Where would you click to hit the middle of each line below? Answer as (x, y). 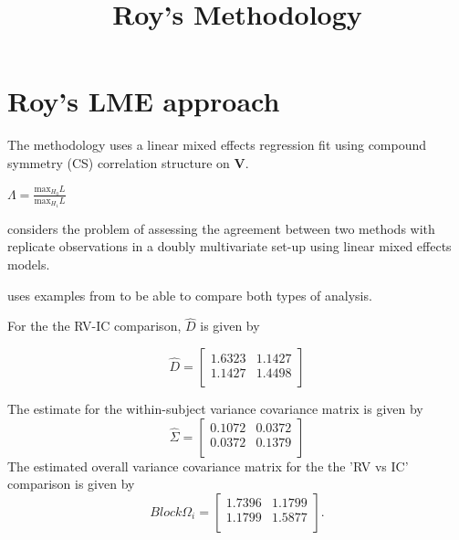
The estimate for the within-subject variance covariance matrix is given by (215, 409)
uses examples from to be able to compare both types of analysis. (190, 295)
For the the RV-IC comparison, (94, 326)
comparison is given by (71, 484)
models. (29, 265)
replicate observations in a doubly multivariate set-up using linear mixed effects (229, 246)
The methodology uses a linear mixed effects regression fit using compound (217, 145)
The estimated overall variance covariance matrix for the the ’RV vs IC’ (208, 466)
